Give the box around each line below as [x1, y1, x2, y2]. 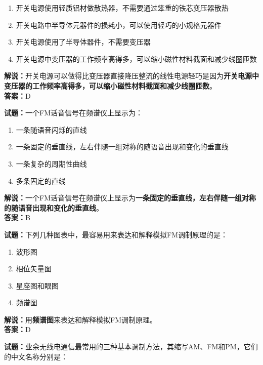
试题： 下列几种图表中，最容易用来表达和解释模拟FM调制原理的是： [4, 229, 228, 239]
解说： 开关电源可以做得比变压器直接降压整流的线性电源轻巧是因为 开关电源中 [4, 70, 259, 81]
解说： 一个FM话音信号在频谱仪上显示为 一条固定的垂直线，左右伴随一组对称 [4, 192, 256, 203]
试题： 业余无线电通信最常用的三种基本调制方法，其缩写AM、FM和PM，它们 [4, 341, 258, 352]
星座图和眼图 [16, 280, 59, 291]
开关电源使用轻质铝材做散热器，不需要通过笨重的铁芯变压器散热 [16, 3, 229, 13]
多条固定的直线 [16, 175, 66, 186]
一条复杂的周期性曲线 [16, 158, 87, 169]
